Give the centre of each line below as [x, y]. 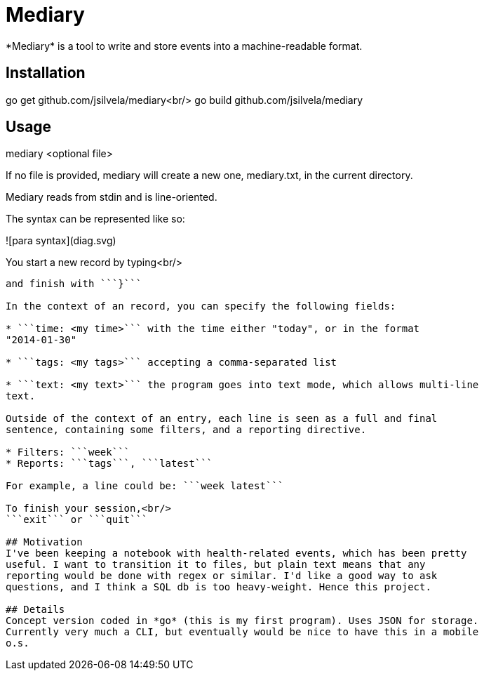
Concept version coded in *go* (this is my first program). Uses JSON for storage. [242, 621]
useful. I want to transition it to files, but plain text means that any [216, 565]
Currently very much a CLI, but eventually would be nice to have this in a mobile [242, 632]
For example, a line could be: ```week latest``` [145, 486]
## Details [35, 610]
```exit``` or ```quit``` [77, 520]
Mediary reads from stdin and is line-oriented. [112, 197]
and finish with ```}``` [74, 284]
